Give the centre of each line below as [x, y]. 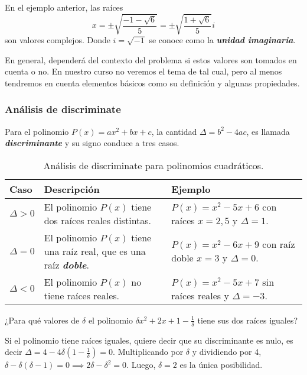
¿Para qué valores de [42, 320]
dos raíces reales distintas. [98, 220]
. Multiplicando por [148, 352]
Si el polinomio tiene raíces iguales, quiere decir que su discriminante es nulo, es [149, 340]
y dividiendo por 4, [227, 352]
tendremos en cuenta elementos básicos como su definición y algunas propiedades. [152, 83]
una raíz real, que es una [95, 251]
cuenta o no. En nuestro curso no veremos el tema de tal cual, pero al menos [143, 71]
